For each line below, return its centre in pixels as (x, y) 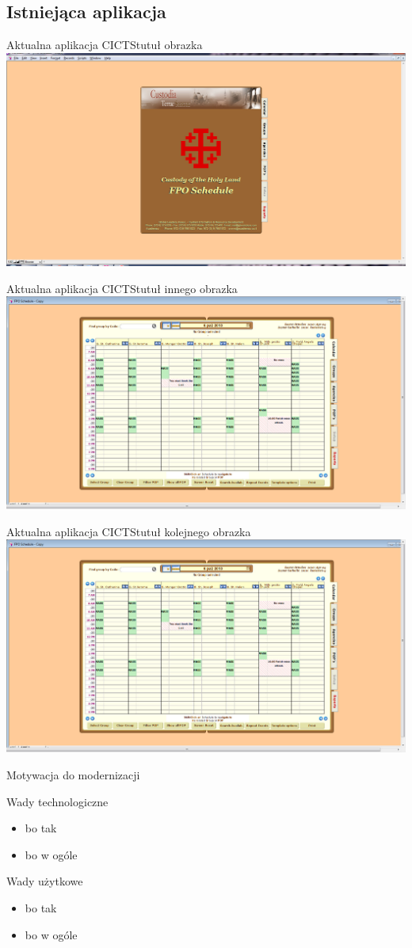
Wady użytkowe (45, 881)
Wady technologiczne (57, 801)
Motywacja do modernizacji (73, 774)
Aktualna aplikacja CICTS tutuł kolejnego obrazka (129, 531)
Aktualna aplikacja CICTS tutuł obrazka (105, 45)
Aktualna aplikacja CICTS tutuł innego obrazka (122, 288)
